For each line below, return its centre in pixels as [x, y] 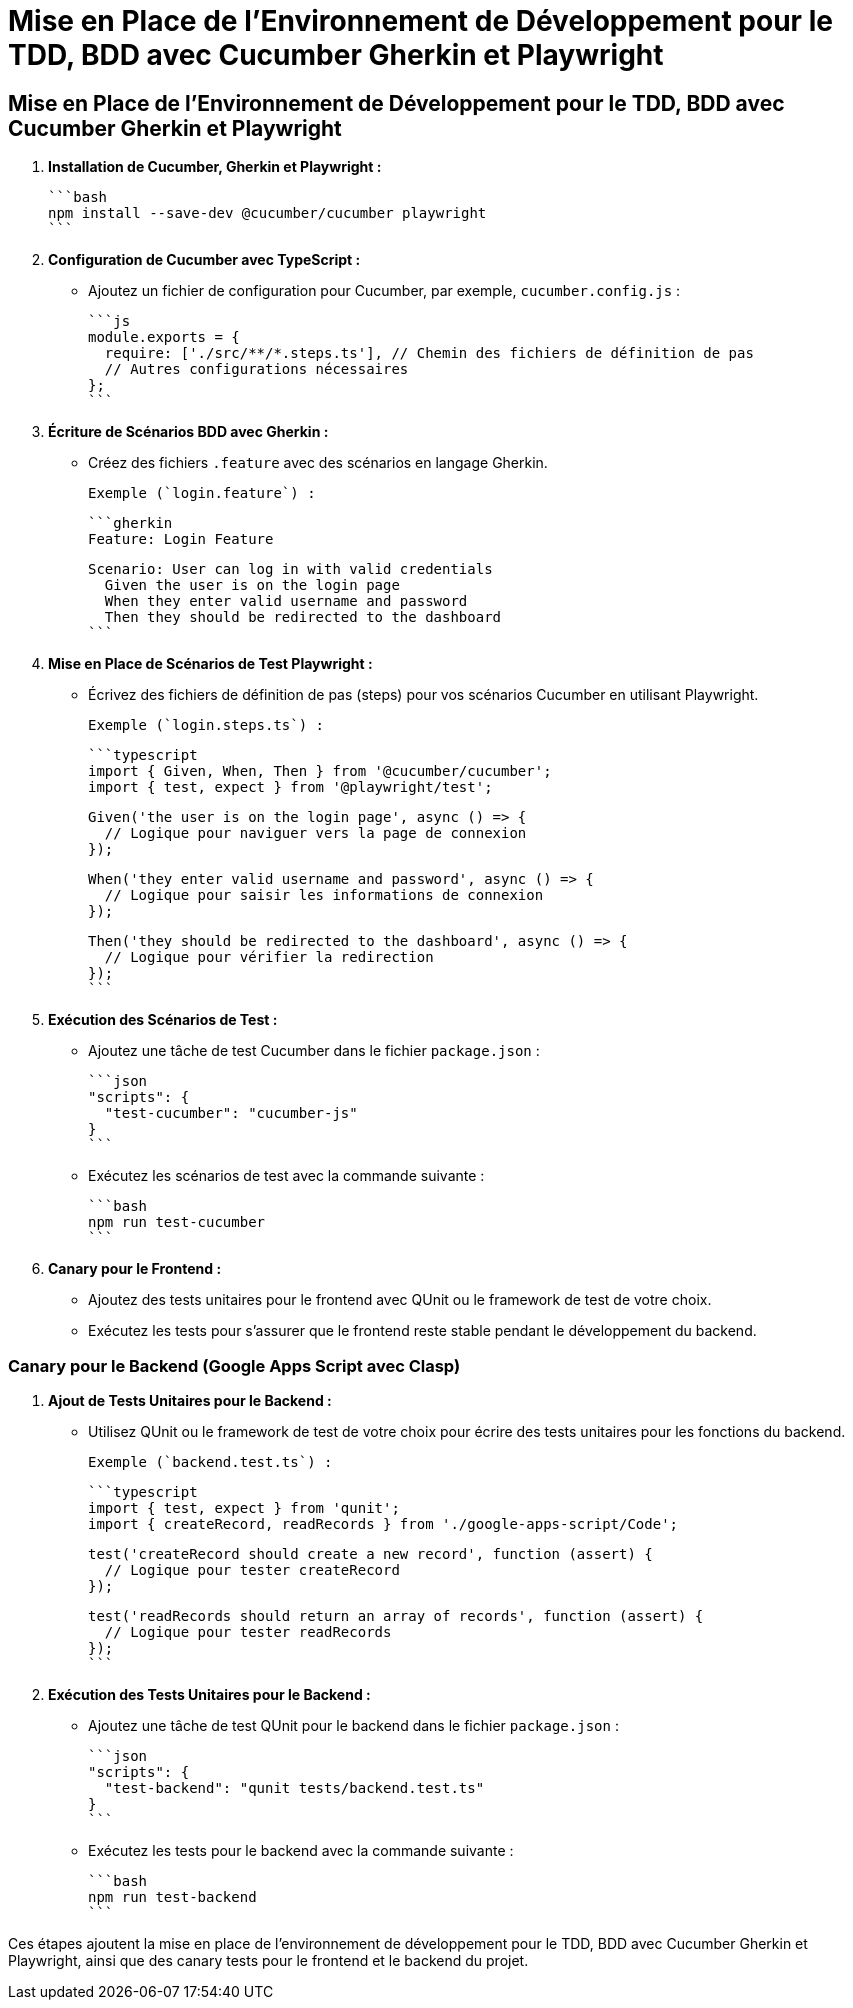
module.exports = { [164, 337]
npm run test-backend [172, 1896]
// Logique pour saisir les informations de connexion [324, 895]
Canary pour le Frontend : [135, 1269]
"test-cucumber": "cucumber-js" [231, 1113]
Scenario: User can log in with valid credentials [290, 569]
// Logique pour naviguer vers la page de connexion [315, 833]
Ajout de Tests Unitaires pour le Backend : [190, 1400]
